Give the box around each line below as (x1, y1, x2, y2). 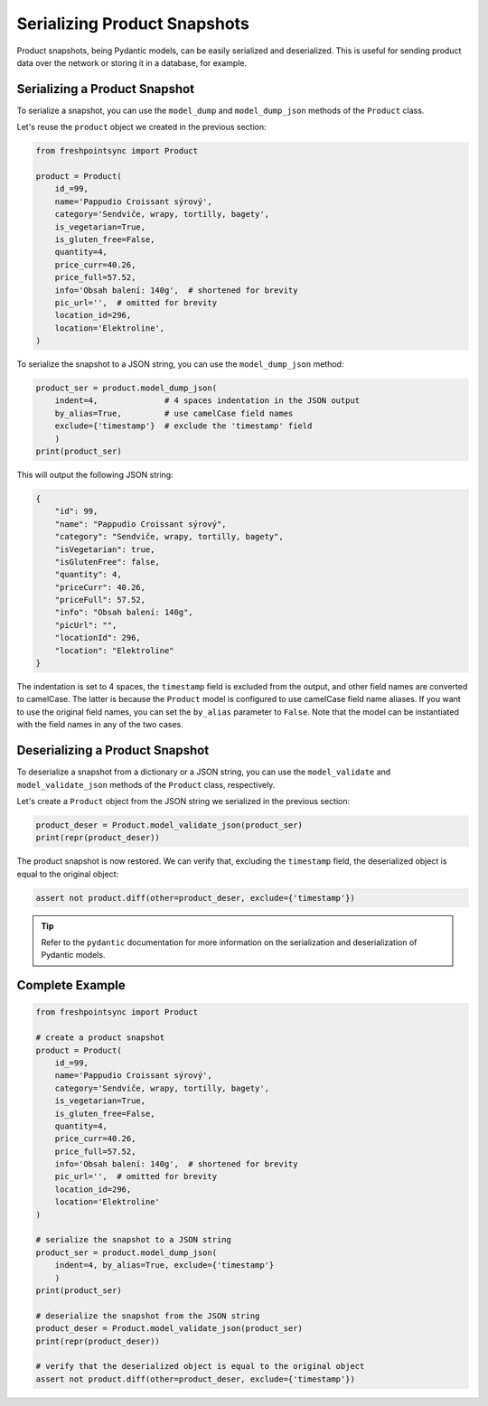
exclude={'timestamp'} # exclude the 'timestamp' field (54, 421, 313, 431)
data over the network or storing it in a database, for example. (16, 57, 248, 68)
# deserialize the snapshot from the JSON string (35, 1310, 260, 1321)
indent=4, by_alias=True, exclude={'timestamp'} (54, 1261, 275, 1270)
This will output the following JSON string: (16, 469, 174, 480)
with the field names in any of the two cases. (16, 719, 184, 730)
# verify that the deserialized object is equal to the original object (35, 1361, 365, 1372)
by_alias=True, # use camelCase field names (54, 408, 294, 418)
